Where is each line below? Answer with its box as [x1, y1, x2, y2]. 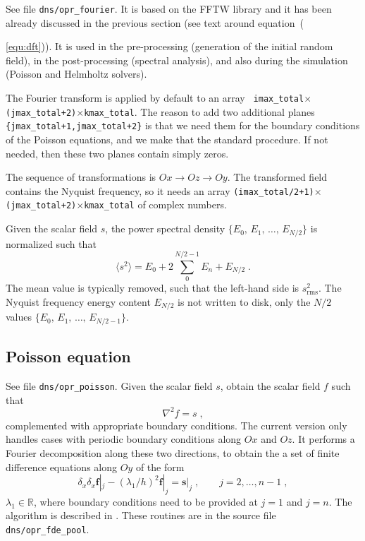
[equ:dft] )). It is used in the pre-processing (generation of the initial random [6, 39, 333, 54]
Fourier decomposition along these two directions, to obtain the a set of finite [6, 445, 340, 460]
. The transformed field [227, 170, 328, 184]
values [6, 309, 32, 324]
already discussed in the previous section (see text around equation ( [6, 15, 304, 30]
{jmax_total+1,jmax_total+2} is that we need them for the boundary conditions [6, 118, 360, 133]
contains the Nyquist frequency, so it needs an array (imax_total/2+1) [6, 183, 314, 198]
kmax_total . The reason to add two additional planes [84, 104, 315, 119]
